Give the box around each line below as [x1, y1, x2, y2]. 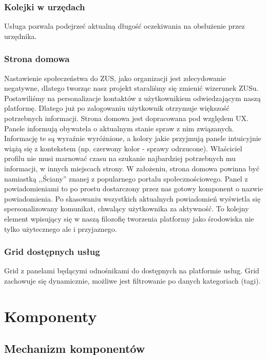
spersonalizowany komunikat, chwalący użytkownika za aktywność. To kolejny [4, 203, 249, 214]
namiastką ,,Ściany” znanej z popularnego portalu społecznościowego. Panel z [4, 173, 248, 184]
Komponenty [4, 305, 97, 326]
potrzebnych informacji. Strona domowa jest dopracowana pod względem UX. [4, 113, 249, 123]
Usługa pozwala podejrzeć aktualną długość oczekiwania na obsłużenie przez [4, 21, 245, 31]
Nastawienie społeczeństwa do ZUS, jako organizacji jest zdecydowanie [4, 72, 226, 83]
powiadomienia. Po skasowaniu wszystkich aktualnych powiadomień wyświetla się [4, 193, 261, 204]
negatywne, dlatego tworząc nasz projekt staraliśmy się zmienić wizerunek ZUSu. [4, 83, 259, 93]
